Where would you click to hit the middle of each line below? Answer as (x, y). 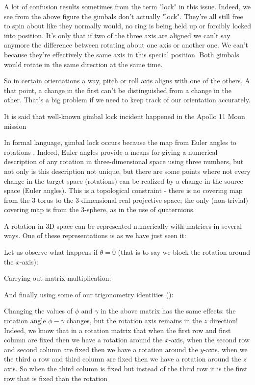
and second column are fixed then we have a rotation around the (101, 349)
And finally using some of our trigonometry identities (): (89, 294)
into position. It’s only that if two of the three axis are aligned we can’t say (117, 35)
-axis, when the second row (209, 340)
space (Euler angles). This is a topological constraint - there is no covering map (123, 190)
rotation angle (25, 321)
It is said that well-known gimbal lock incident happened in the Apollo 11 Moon (125, 116)
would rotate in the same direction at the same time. (83, 64)
